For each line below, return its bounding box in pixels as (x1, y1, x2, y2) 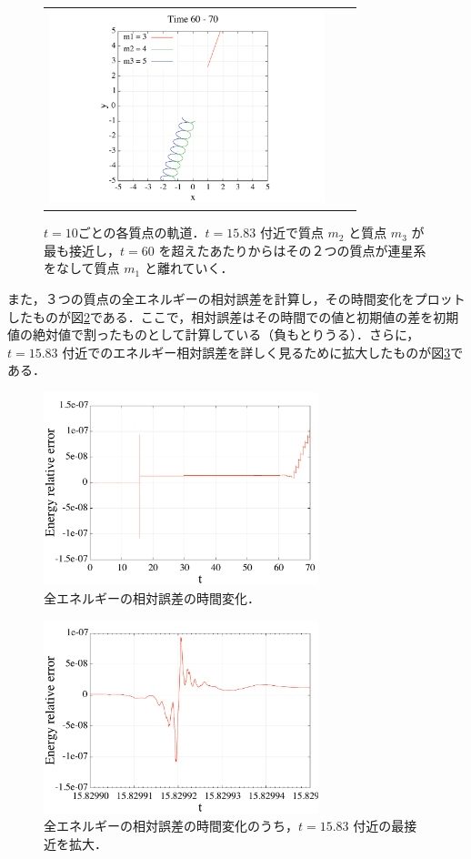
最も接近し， (44, 240, 120, 259)
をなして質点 (44, 258, 120, 278)
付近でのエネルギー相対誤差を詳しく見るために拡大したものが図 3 (62, 342, 451, 361)
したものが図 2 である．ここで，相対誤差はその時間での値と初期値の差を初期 (7, 307, 459, 326)
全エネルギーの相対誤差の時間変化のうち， (44, 816, 298, 835)
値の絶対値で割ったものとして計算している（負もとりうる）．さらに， (7, 325, 420, 344)
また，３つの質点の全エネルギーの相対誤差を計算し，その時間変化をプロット (7, 288, 466, 308)
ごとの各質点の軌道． (77, 223, 205, 242)
